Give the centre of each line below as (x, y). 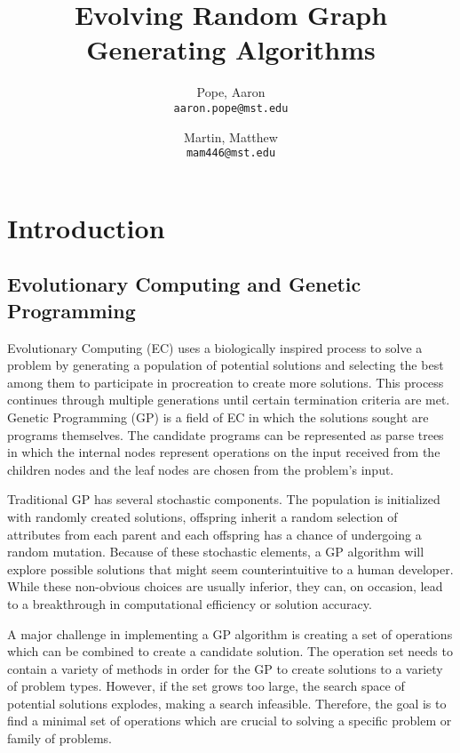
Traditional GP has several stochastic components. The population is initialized (224, 499)
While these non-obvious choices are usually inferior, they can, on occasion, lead (225, 586)
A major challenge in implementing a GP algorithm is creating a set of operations (230, 633)
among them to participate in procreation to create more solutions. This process (226, 382)
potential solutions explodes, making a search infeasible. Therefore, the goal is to (227, 703)
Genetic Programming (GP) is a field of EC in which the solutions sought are (218, 417)
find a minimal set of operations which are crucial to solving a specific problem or (230, 721)
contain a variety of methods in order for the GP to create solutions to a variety (225, 668)
